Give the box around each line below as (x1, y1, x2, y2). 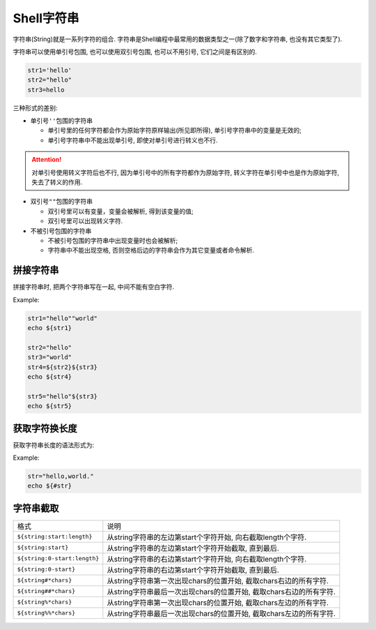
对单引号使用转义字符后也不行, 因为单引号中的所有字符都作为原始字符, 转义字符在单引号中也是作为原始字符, (31, 168, 339, 177)
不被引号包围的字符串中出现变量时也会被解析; (47, 236, 178, 244)
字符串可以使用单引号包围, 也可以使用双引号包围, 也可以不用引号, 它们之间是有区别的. (13, 47, 257, 56)
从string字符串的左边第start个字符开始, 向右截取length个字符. (107, 532, 307, 542)
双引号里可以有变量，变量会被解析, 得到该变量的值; (47, 207, 194, 216)
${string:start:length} (17, 533, 93, 541)
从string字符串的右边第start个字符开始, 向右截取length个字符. (107, 554, 307, 564)
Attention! (31, 156, 62, 164)
